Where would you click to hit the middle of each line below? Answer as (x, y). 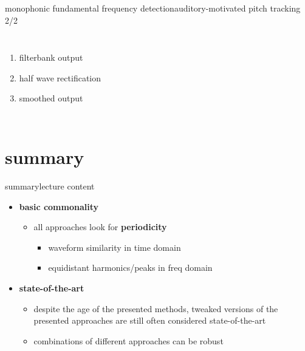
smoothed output (51, 98)
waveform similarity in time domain (115, 247)
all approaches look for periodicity (100, 227)
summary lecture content (50, 186)
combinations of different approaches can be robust (129, 340)
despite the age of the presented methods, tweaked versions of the (156, 308)
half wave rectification (60, 77)
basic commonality (59, 206)
